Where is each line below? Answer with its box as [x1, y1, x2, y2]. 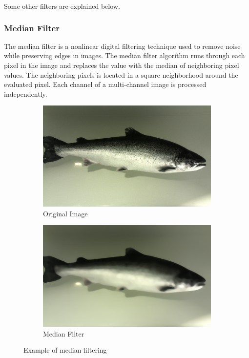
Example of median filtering [23, 345, 107, 355]
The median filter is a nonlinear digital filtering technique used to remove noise [4, 41, 241, 51]
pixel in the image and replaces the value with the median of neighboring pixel [4, 60, 239, 70]
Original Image [43, 208, 88, 218]
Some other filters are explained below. [4, 1, 120, 11]
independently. [4, 88, 47, 99]
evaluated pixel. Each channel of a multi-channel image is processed [4, 79, 207, 89]
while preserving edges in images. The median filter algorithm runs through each [4, 50, 245, 61]
